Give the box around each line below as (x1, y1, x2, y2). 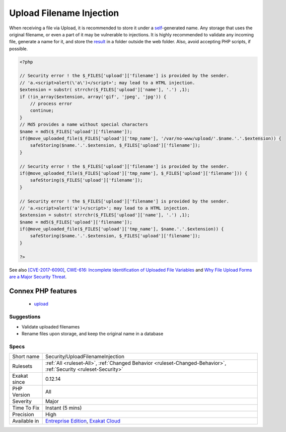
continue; (30, 108, 54, 113)
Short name (12, 353, 40, 360)
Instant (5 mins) (45, 405, 82, 412)
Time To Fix (12, 405, 40, 412)
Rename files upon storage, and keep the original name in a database (21, 330, 163, 336)
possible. (9, 45, 28, 52)
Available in (12, 418, 39, 425)
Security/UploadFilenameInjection (45, 353, 125, 360)
